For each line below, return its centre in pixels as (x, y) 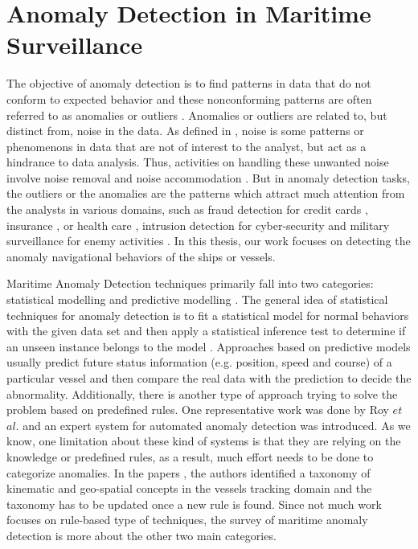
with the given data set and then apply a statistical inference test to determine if (206, 331)
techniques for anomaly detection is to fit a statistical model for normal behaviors (208, 315)
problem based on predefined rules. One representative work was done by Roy (198, 410)
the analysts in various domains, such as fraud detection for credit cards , (187, 209)
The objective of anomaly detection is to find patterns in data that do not (189, 83)
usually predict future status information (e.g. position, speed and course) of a (199, 362)
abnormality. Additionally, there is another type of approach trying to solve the (202, 393)
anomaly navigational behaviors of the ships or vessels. (141, 256)
